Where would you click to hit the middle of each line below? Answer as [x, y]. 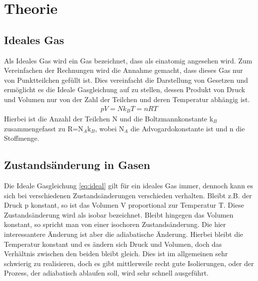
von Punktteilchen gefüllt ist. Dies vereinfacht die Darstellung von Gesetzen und [126, 80]
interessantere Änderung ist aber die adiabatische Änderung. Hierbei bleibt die [124, 234]
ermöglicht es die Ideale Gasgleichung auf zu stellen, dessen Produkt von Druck [125, 89]
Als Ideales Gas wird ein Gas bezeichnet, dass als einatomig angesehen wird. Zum [128, 60]
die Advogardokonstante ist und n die [188, 128]
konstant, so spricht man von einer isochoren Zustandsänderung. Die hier [115, 224]
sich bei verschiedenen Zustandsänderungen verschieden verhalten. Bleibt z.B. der [128, 195]
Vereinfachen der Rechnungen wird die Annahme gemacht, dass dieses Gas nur [124, 70]
